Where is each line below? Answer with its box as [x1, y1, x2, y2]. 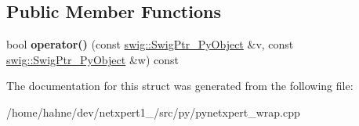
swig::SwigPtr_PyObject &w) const [6, 51, 179, 67]
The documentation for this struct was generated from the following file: [6, 77, 354, 94]
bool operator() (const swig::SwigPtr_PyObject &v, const [6, 36, 294, 52]
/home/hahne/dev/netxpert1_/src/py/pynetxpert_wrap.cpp [6, 103, 300, 120]
